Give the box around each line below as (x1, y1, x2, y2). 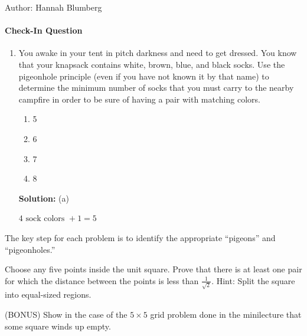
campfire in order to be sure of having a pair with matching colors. (18, 93, 260, 105)
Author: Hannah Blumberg (5, 1, 102, 13)
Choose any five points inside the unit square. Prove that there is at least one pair (5, 263, 302, 275)
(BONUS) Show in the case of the (5, 308, 128, 320)
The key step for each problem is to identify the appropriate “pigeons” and (5, 231, 276, 243)
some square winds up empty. (5, 319, 111, 332)
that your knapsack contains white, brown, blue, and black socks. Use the (18, 58, 285, 70)
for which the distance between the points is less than (5, 274, 199, 286)
